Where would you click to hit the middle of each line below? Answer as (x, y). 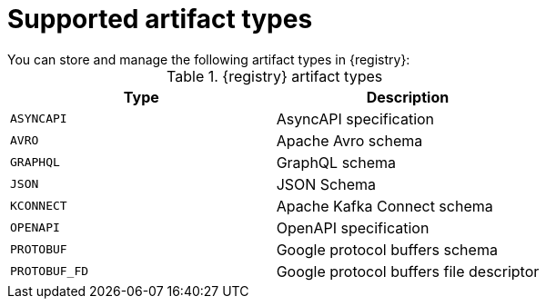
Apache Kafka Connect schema (384, 206)
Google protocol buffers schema (387, 249)
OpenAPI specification (353, 227)
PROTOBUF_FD (50, 271)
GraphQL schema (336, 162)
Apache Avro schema (349, 140)
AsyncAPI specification (355, 118)
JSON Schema (326, 184)
